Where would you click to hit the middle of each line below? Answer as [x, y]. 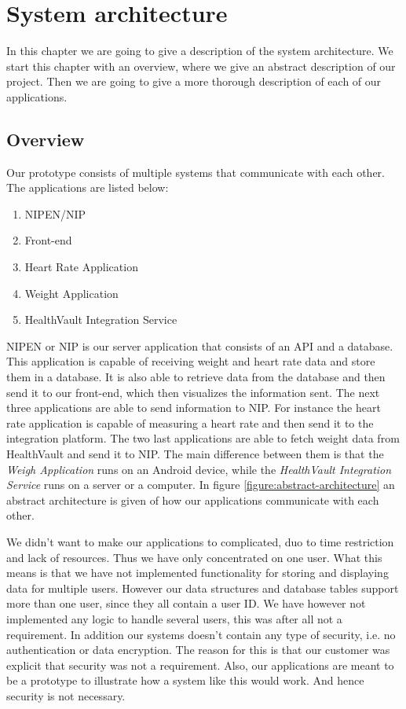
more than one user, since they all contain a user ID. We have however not [186, 603]
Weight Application [71, 293]
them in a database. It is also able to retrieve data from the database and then [196, 377]
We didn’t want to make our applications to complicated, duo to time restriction [200, 541]
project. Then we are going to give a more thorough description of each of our [194, 81]
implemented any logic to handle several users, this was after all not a [174, 618]
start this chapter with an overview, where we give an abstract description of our [201, 66]
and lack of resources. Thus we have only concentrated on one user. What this [194, 557]
